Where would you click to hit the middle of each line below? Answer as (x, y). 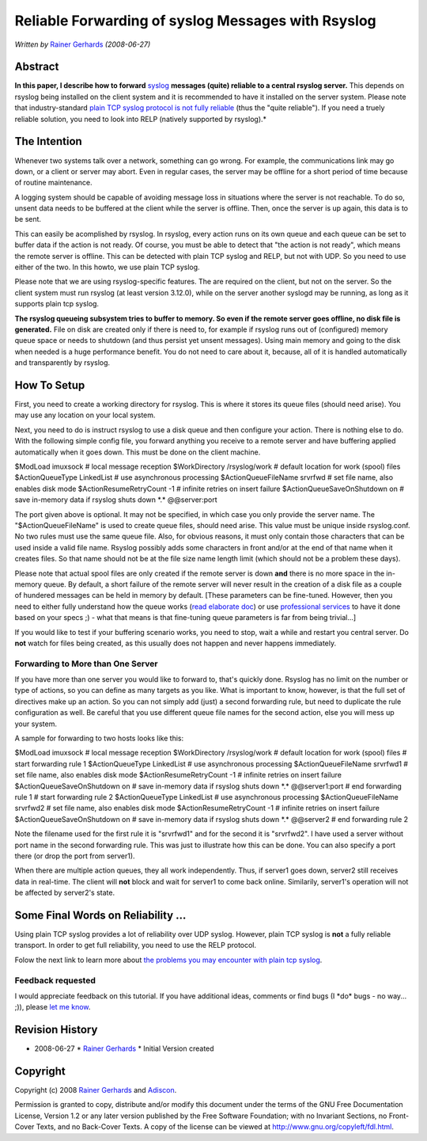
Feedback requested (55, 980)
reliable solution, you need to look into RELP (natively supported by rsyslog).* (141, 119)
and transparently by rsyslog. (62, 363)
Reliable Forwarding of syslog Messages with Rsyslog (195, 21)
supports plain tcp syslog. (57, 304)
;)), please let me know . (53, 1007)
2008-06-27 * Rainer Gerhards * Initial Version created (124, 1048)
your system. (36, 724)
